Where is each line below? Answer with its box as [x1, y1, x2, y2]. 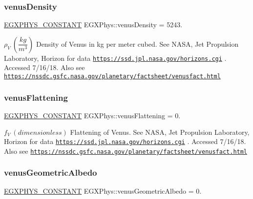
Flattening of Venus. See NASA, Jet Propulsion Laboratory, [70, 127, 250, 137]
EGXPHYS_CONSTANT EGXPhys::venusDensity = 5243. [4, 19, 183, 30]
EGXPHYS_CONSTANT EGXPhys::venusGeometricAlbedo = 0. [4, 185, 202, 196]
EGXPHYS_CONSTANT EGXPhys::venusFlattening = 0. [4, 110, 181, 120]
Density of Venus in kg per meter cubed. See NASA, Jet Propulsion [36, 38, 239, 49]
